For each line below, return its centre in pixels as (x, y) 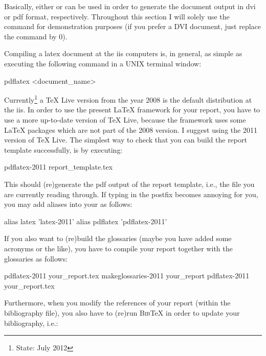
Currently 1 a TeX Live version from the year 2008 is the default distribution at (128, 99)
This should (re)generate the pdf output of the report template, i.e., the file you (129, 184)
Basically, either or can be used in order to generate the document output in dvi (130, 6)
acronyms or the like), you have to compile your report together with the (118, 248)
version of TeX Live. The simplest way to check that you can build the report (126, 140)
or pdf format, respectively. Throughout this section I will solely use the (117, 16)
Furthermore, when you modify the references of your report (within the (117, 303)
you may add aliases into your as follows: (68, 204)
